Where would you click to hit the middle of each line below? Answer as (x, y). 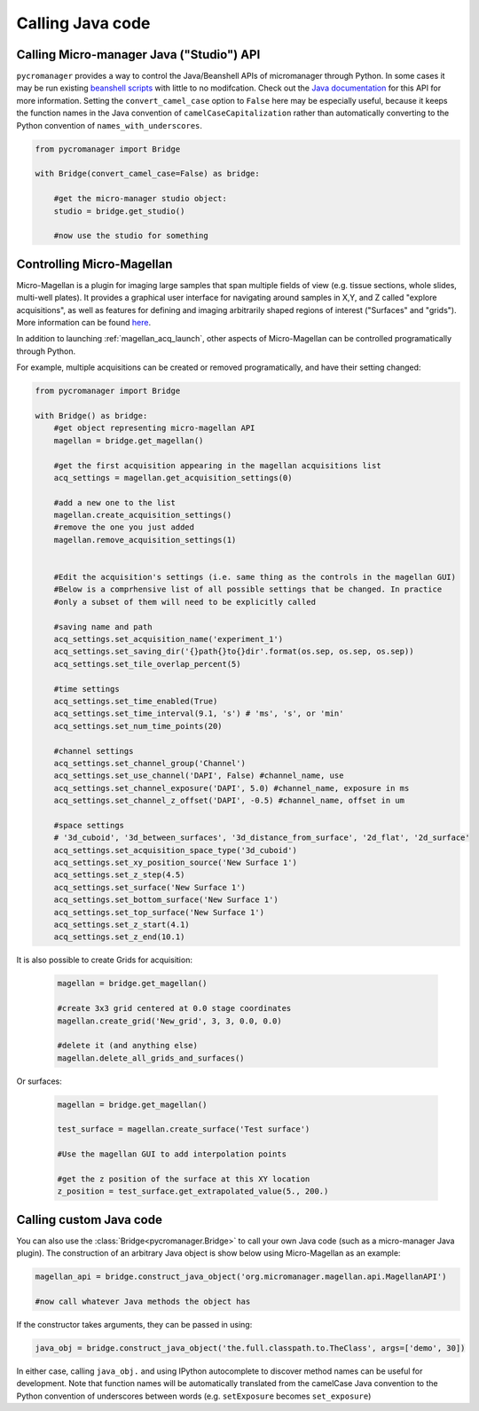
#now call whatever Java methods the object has (143, 1302)
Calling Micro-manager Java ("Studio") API (138, 55)
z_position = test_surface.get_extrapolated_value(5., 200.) (193, 1192)
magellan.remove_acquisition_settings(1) (145, 540)
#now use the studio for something (131, 236)
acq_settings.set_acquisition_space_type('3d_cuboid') (175, 850)
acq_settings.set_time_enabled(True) (136, 701)
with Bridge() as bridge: (91, 415)
